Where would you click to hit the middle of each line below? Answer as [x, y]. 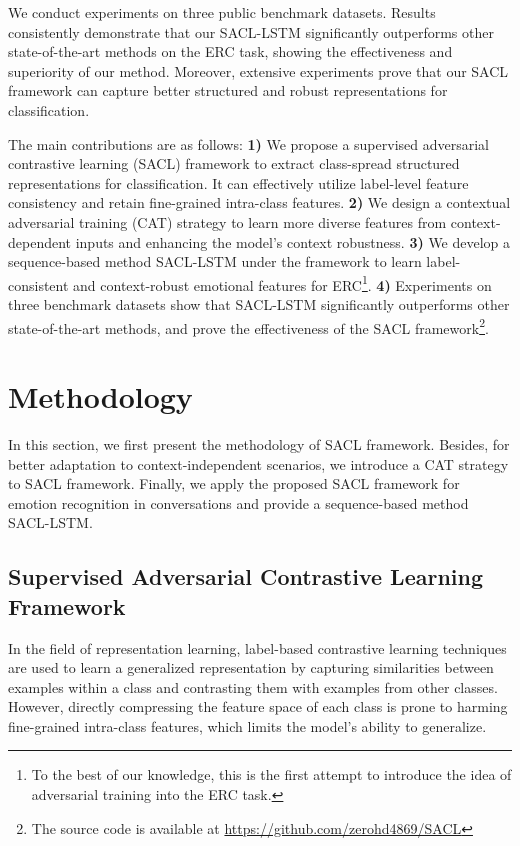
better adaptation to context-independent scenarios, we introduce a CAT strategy [258, 463]
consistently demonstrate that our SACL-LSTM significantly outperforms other [251, 31]
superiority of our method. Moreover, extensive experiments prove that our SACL [258, 70]
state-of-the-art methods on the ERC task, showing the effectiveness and [230, 51]
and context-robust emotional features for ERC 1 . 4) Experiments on [282, 283]
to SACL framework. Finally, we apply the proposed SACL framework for [234, 483]
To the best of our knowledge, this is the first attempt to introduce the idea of [271, 774]
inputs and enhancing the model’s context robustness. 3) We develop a [293, 241]
